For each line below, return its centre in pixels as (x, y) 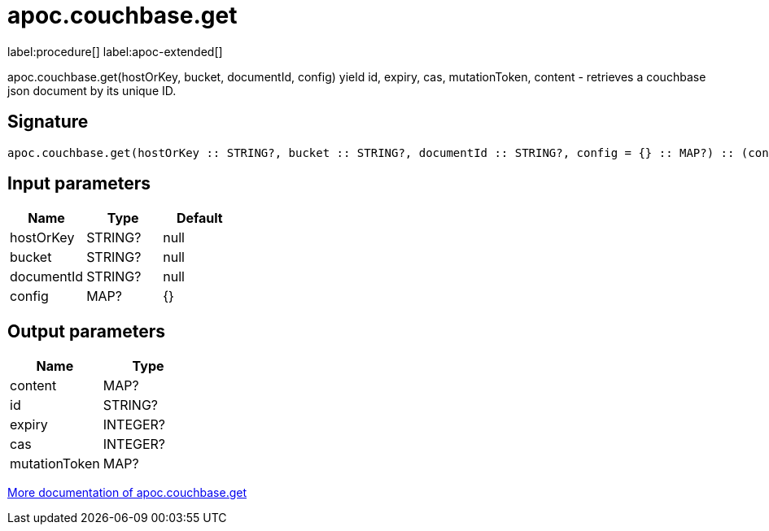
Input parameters (79, 184)
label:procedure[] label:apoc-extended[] (115, 51)
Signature (48, 122)
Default (199, 218)
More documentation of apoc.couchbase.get (127, 493)
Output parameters (86, 331)
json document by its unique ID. (92, 90)
